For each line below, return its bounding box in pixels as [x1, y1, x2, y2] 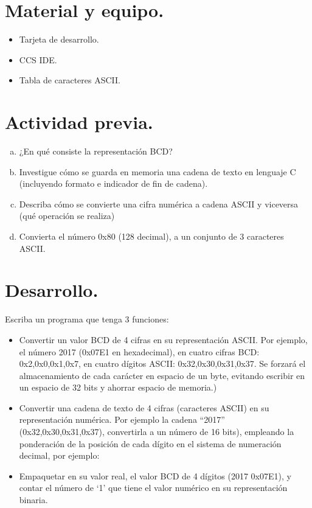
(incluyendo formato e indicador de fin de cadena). [19, 177, 208, 190]
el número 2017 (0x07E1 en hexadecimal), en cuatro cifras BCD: [19, 345, 260, 358]
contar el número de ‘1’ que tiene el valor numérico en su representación [19, 481, 288, 494]
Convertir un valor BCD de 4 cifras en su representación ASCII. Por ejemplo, [19, 333, 308, 346]
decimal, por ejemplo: [19, 449, 100, 462]
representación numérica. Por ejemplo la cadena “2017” [19, 413, 225, 426]
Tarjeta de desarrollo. [19, 33, 99, 46]
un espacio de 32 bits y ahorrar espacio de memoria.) [19, 381, 217, 394]
